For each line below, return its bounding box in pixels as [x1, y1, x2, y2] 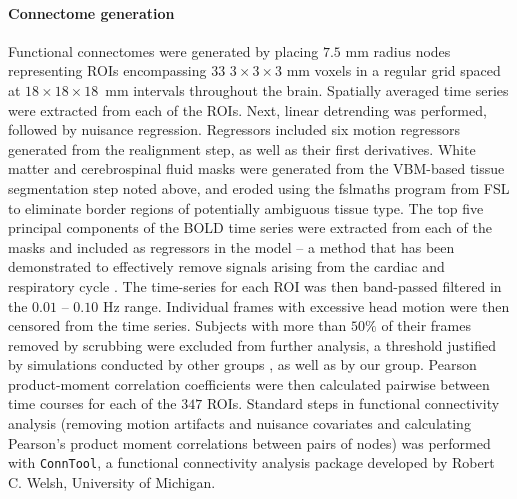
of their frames [381, 315, 471, 336]
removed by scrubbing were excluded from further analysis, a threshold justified [8, 334, 496, 355]
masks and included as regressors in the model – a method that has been [8, 236, 455, 257]
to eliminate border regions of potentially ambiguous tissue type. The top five [8, 197, 484, 218]
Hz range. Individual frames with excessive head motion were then [102, 295, 510, 316]
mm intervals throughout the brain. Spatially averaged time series [105, 79, 509, 100]
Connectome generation [8, 2, 175, 23]
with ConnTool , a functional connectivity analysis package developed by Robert [8, 452, 495, 473]
